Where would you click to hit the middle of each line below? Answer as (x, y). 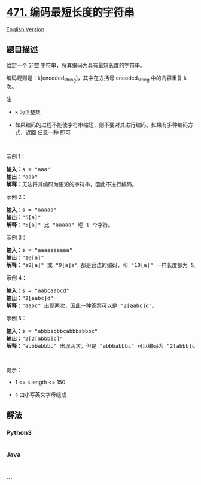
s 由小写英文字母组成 (41, 394)
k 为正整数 (28, 112)
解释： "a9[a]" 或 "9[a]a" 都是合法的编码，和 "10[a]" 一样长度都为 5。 (103, 265)
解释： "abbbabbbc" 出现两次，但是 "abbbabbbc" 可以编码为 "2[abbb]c (101, 346)
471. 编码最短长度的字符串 (70, 12)
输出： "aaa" (22, 177)
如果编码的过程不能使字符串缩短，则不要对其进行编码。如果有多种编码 (101, 125)
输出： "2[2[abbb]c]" (35, 338)
